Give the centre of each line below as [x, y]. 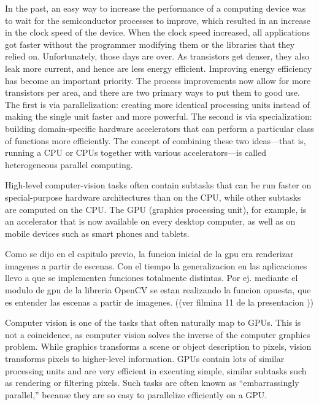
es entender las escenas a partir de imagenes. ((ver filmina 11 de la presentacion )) [159, 302]
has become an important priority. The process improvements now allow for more [158, 80]
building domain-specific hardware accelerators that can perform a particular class [159, 128]
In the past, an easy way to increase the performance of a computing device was [156, 8]
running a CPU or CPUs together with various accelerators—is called [136, 152]
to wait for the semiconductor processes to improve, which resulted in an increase [158, 20]
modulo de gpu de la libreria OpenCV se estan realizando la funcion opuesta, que [158, 290]
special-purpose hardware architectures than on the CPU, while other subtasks [153, 197]
